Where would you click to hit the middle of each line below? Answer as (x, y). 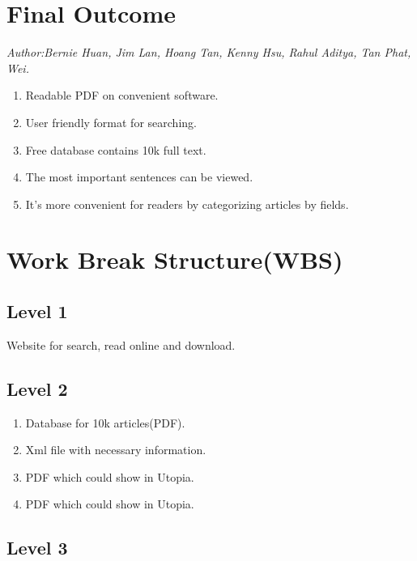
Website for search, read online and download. (121, 344)
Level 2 (37, 388)
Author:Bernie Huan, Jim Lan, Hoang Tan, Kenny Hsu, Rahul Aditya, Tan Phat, (209, 52)
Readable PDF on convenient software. (122, 95)
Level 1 (37, 311)
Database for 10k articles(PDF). (105, 422)
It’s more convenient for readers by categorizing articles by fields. (187, 204)
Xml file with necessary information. (116, 450)
